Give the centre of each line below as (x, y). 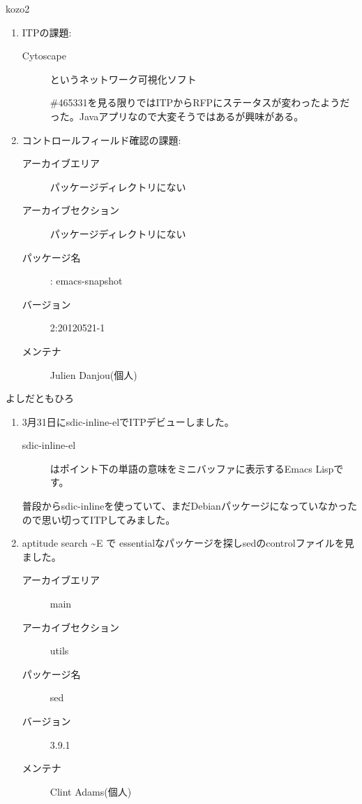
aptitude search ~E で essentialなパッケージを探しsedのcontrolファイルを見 (188, 543)
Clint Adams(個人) (91, 791)
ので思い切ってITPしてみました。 (99, 519)
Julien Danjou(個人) (93, 374)
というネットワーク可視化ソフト (123, 79)
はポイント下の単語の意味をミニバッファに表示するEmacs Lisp (192, 468)
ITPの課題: (47, 32)
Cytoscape (44, 56)
